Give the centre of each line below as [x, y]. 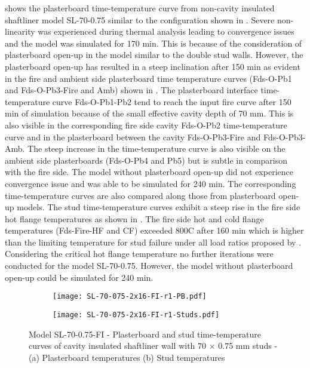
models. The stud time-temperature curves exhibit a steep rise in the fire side [159, 207]
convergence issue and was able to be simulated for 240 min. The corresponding [151, 183]
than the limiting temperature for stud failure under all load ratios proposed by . [153, 242]
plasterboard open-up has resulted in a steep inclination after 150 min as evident [153, 66]
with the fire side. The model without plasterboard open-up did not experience [149, 172]
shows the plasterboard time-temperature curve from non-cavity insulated [140, 8]
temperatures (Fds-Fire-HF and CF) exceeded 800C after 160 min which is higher [154, 230]
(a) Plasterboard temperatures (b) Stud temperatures [127, 357]
